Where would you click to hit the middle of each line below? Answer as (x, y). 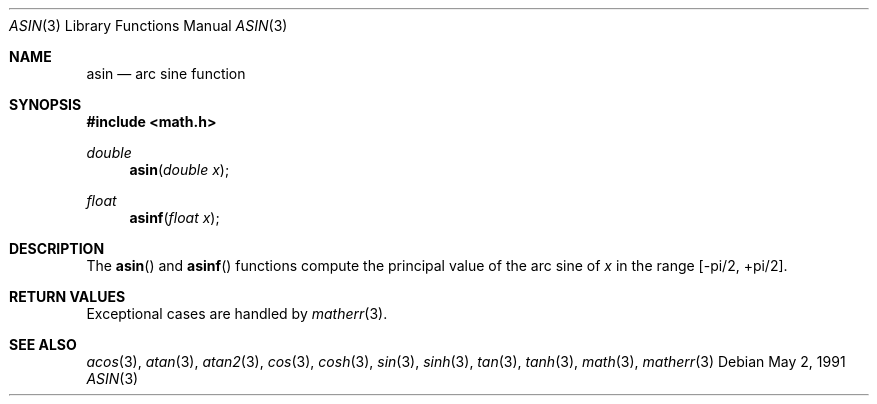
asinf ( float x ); (174, 217)
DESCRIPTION (57, 248)
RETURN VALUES (67, 296)
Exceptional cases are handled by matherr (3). (237, 313)
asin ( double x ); (179, 169)
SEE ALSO (43, 344)
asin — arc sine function (166, 73)
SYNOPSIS (45, 104)
